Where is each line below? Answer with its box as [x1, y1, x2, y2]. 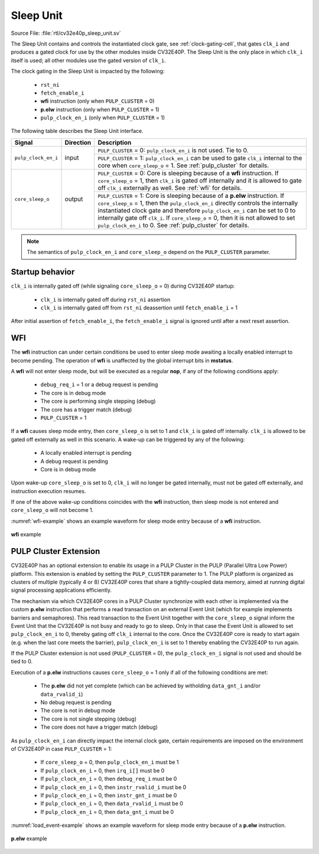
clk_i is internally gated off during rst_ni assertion [40, 296, 171, 303]
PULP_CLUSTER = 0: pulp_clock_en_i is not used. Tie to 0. [97, 146, 249, 154]
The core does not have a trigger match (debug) [40, 723, 158, 731]
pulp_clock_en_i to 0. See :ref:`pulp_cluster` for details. [97, 221, 249, 229]
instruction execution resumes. [11, 487, 86, 494]
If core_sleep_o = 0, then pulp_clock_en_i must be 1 [40, 759, 180, 766]
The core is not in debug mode [40, 707, 115, 714]
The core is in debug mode [40, 389, 106, 396]
